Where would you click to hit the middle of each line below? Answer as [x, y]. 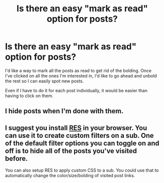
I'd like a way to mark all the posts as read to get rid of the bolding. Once [78, 70]
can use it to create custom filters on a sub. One [80, 135]
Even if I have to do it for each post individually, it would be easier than [76, 90]
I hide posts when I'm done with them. [64, 111]
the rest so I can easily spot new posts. [45, 81]
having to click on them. [29, 96]
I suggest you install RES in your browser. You [76, 128]
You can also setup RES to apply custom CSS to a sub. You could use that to [82, 170]
